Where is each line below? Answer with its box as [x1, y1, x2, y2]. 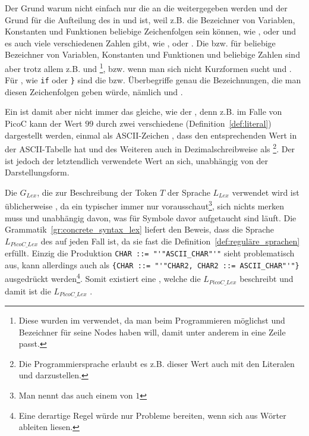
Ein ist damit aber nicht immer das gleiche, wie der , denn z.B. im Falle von [5, 105, 282, 118]
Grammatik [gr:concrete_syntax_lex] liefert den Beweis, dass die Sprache [5, 223, 275, 236]
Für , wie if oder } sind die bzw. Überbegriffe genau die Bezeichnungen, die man [5, 74, 301, 86]
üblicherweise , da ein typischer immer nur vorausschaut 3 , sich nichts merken [5, 198, 285, 212]
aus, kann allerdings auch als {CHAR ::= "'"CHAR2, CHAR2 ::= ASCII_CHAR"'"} [5, 258, 299, 271]
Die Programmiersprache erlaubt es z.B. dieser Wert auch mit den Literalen [18, 357, 295, 369]
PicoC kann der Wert [5, 117, 83, 130]
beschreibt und [239, 272, 294, 285]
